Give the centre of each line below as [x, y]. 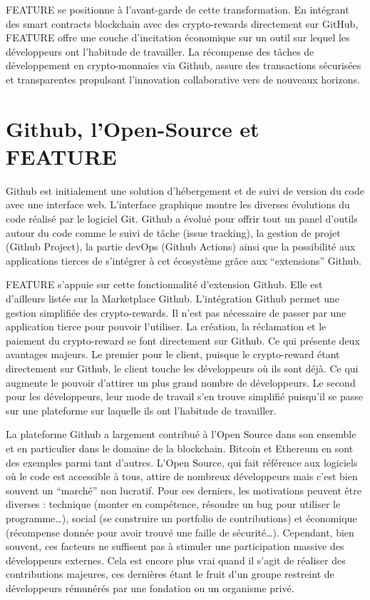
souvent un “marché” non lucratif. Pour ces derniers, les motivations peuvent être [184, 490]
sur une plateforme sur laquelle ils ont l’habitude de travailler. [141, 410]
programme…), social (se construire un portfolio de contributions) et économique [181, 518]
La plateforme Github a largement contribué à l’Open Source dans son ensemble [181, 434]
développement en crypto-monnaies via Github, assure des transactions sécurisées [184, 65]
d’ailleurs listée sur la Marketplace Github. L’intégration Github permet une [173, 299]
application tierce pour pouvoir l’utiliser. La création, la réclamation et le [166, 326]
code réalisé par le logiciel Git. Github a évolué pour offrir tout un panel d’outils [182, 219]
